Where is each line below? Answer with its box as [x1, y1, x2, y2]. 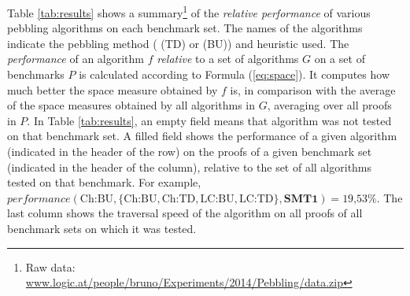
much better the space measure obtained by [7, 81, 218, 98]
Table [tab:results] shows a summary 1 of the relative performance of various [7, 2, 371, 20]
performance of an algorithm [7, 50, 145, 67]
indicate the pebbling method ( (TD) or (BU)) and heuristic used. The [7, 35, 349, 51]
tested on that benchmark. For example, [7, 174, 201, 191]
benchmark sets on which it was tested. [7, 220, 197, 236]
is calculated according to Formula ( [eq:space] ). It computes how [79, 66, 390, 83]
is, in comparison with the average [230, 81, 396, 98]
